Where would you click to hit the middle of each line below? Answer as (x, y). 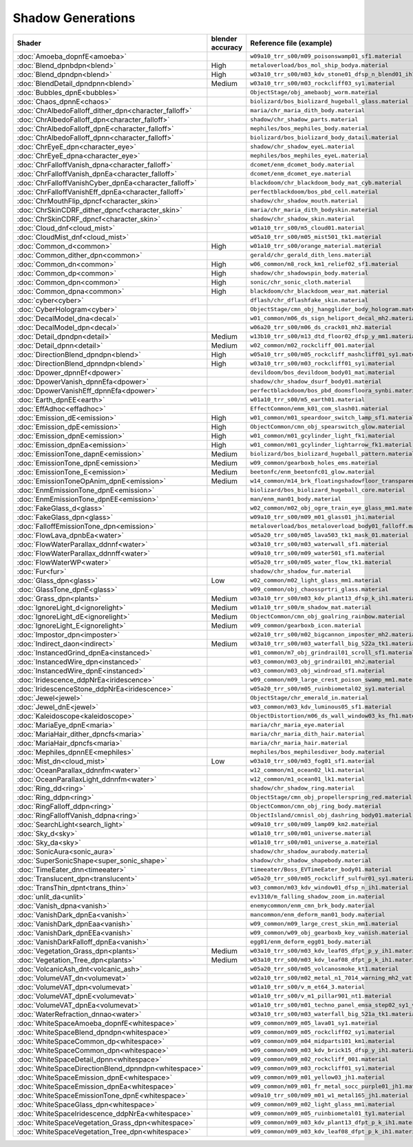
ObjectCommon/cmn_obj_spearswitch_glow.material (328, 427)
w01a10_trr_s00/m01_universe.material (311, 833)
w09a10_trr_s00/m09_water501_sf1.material (318, 553)
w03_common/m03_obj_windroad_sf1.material (318, 671)
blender (224, 39)
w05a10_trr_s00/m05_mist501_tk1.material (316, 237)
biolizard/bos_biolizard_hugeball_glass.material (329, 102)
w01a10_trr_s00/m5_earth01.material (307, 400)
